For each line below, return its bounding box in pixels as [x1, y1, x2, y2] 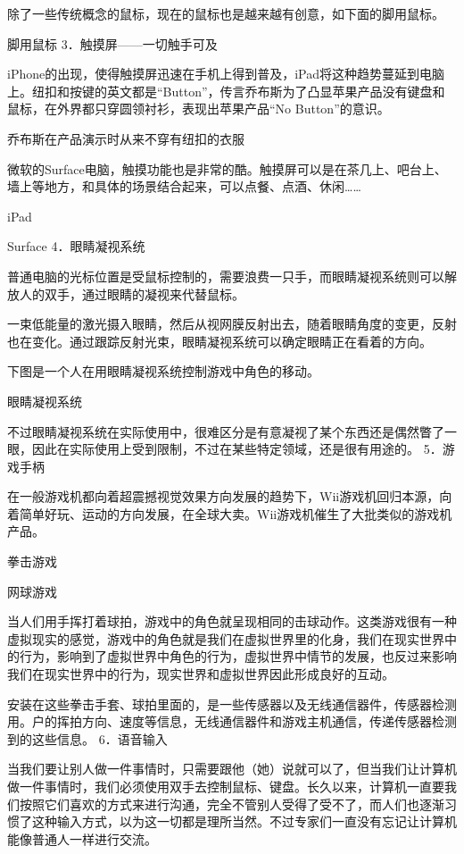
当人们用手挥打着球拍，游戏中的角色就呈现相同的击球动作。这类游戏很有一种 [7, 612, 457, 631]
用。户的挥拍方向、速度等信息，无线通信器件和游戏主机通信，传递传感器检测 [7, 712, 457, 731]
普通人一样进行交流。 [31, 829, 157, 848]
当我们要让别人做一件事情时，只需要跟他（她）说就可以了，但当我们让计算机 [7, 759, 457, 778]
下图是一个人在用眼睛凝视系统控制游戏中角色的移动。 [7, 362, 319, 381]
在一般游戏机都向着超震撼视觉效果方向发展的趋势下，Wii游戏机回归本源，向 [7, 487, 452, 506]
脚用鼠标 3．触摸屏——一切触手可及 [7, 34, 218, 53]
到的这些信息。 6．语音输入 [7, 729, 168, 748]
